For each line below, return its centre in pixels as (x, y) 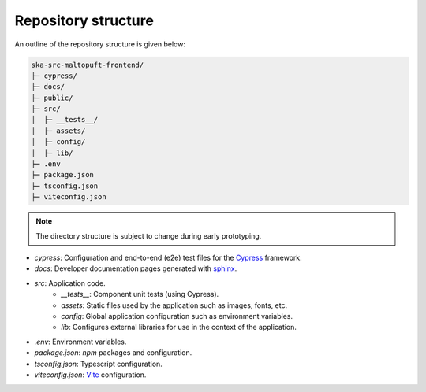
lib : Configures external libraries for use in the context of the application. (179, 327)
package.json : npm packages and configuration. (113, 353)
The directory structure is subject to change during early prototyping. (149, 235)
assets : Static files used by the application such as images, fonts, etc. (174, 305)
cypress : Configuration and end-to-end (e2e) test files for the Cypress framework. (168, 257)
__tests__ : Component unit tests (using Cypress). (140, 294)
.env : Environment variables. (80, 342)
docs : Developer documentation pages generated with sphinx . (136, 268)
